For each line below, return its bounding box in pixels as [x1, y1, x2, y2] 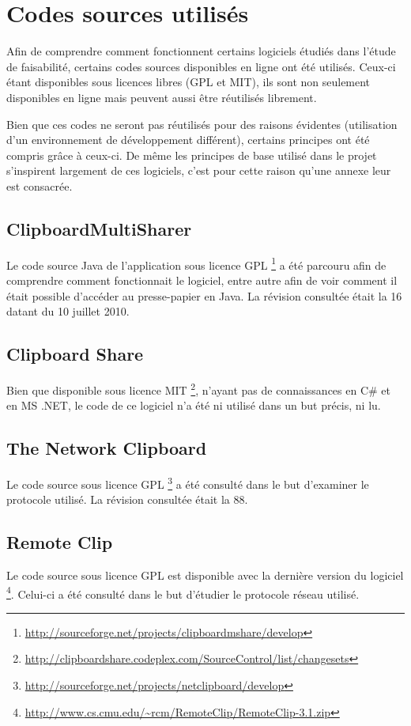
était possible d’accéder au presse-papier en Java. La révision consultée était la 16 [6, 287, 402, 304]
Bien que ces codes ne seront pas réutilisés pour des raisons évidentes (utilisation [6, 115, 398, 132]
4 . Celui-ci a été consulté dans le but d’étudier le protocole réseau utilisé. [6, 583, 360, 602]
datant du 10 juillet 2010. [6, 303, 130, 320]
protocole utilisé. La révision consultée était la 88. [6, 491, 248, 508]
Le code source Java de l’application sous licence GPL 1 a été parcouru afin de [6, 254, 386, 273]
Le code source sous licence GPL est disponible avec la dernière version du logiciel [6, 567, 404, 583]
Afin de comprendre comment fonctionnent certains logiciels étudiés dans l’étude [6, 43, 396, 59]
